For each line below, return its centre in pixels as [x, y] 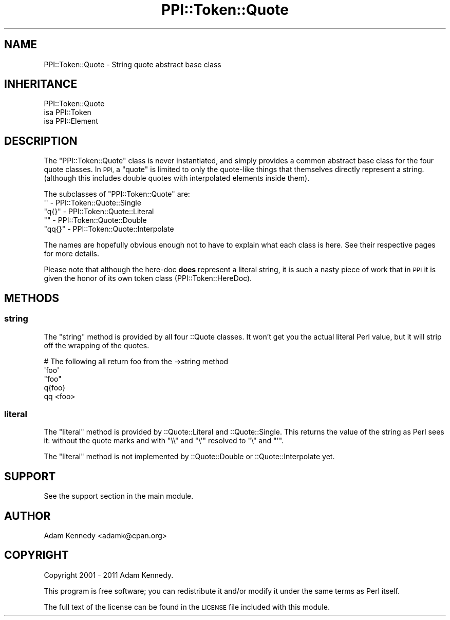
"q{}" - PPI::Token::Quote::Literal [99, 212]
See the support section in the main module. [119, 496]
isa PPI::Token [68, 112]
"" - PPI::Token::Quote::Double [95, 220]
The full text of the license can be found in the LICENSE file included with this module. [187, 607]
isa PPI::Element [71, 121]
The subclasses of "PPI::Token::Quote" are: [117, 194]
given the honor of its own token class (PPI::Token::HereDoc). [148, 278]
